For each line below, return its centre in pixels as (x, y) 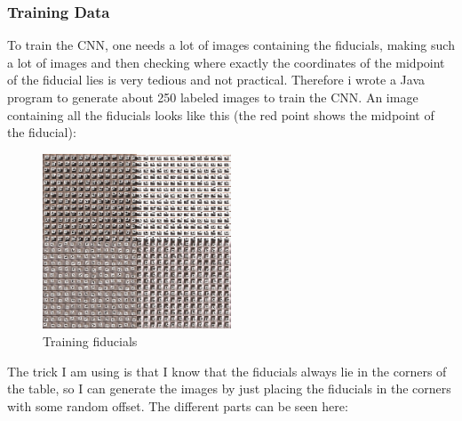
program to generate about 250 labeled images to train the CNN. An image (213, 97)
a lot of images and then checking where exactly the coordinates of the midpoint (226, 62)
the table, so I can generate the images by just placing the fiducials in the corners (229, 389)
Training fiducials (90, 341)
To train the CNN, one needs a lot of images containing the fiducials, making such (231, 45)
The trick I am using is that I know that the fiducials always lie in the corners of (227, 371)
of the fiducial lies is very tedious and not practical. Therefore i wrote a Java (216, 80)
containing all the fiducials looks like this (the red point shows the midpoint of (221, 114)
